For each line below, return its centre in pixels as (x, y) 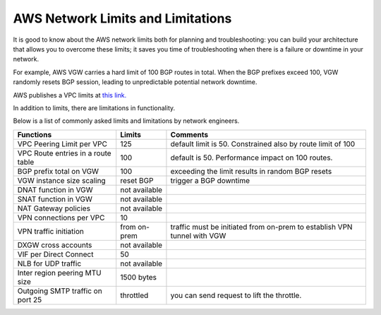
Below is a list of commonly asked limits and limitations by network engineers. (126, 121)
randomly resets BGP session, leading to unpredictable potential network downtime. (135, 82)
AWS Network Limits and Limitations (122, 18)
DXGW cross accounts (55, 245)
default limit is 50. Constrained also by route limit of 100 (263, 143)
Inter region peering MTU (59, 273)
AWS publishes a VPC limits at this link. (70, 95)
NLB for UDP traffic (49, 263)
